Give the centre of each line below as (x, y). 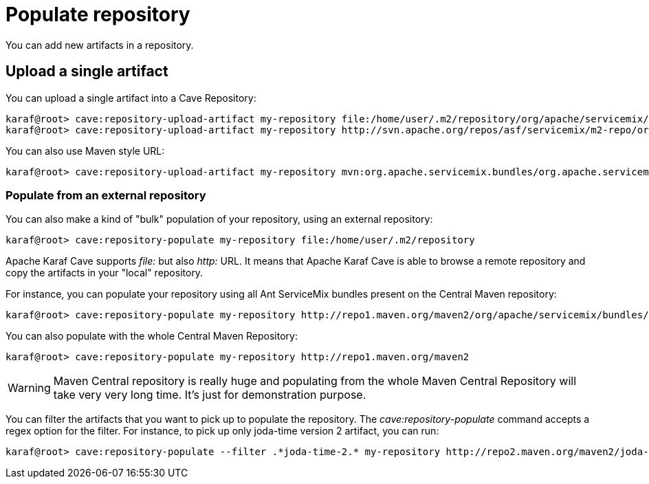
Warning (29, 388)
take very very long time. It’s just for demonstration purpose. (210, 395)
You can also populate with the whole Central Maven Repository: (152, 336)
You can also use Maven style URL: (85, 151)
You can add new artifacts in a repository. (100, 45)
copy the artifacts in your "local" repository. (104, 273)
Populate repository (98, 14)
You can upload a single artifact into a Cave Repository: (131, 98)
